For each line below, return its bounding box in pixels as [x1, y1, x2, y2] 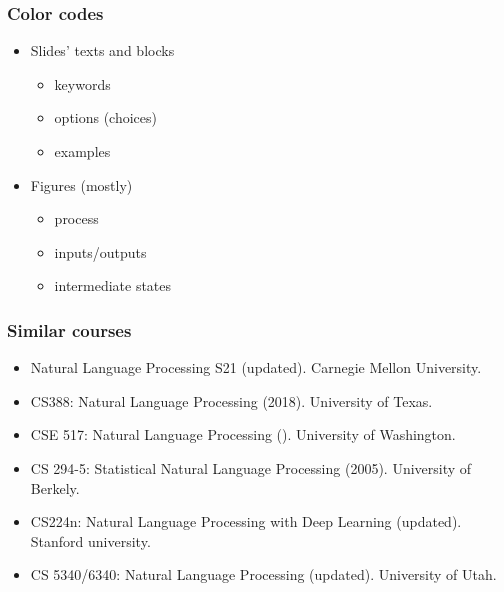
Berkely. [30, 477, 80, 498]
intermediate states [54, 275, 172, 296]
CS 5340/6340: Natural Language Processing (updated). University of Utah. [30, 564, 497, 585]
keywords [54, 73, 111, 94]
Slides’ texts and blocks [30, 40, 175, 61]
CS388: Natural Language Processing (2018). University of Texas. [30, 390, 433, 411]
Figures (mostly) [30, 174, 133, 195]
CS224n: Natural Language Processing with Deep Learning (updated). [30, 511, 462, 532]
